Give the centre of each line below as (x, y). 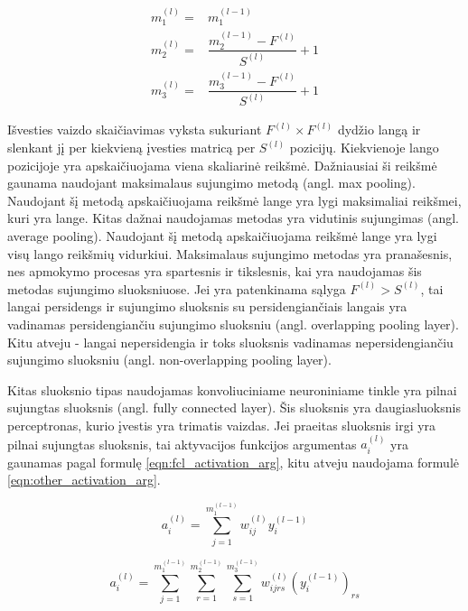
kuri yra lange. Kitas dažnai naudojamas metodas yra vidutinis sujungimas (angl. (233, 218)
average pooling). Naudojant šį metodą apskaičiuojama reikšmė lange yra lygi (222, 235)
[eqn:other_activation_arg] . (84, 480)
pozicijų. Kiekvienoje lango (364, 148)
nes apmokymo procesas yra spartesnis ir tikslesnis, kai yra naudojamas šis (215, 271)
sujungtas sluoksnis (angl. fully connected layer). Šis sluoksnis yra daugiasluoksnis (234, 407)
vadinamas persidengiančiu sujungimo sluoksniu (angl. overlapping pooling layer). (233, 324)
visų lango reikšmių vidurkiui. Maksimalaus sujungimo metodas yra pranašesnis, (230, 253)
